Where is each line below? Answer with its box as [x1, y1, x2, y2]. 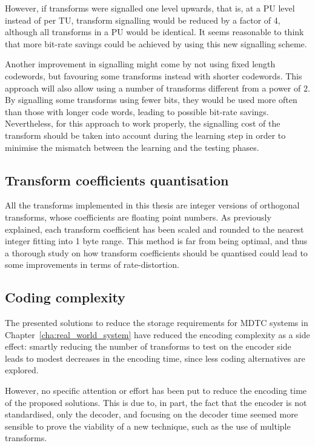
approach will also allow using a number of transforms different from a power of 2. [5, 81, 310, 94]
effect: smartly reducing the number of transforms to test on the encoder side [5, 340, 291, 353]
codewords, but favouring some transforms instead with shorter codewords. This [5, 69, 302, 82]
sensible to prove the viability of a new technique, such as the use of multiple [5, 419, 291, 432]
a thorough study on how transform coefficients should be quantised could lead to [5, 246, 308, 259]
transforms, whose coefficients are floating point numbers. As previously [5, 210, 271, 223]
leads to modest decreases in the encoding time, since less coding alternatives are [5, 351, 305, 364]
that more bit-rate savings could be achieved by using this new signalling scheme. [5, 37, 307, 50]
